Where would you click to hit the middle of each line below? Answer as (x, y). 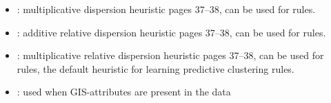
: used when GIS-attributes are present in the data (124, 92)
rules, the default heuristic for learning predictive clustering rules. (156, 68)
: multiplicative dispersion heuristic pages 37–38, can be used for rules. (166, 9)
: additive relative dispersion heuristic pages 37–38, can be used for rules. (171, 32)
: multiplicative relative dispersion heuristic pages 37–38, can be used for (170, 55)
